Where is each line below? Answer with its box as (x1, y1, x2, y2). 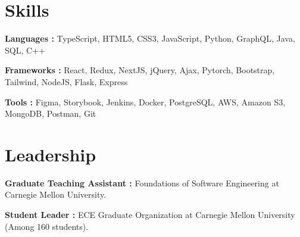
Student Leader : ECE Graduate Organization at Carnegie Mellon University (5, 208, 295, 220)
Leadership (5, 142, 96, 166)
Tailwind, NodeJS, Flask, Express (5, 75, 128, 88)
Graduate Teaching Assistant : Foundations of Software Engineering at (5, 176, 279, 189)
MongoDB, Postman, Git (5, 107, 96, 120)
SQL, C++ (5, 43, 45, 56)
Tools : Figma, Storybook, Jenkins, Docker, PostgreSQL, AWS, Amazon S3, (5, 95, 286, 108)
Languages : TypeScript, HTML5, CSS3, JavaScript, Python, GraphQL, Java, (5, 32, 295, 45)
